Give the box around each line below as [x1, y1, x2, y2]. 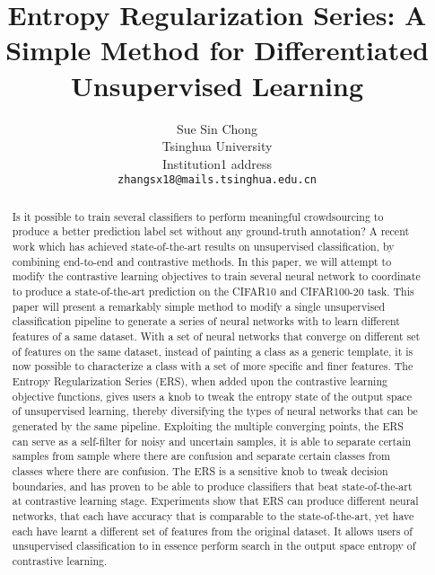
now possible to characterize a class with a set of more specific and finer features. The [12, 358, 413, 374]
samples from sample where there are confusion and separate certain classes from [12, 448, 390, 464]
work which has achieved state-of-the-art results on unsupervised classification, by [12, 239, 395, 254]
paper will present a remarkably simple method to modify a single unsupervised [12, 298, 386, 314]
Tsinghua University [161, 137, 273, 155]
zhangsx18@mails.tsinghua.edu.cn [117, 173, 317, 187]
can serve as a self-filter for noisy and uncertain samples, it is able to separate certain [12, 433, 412, 448]
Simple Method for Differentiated [5, 31, 429, 68]
